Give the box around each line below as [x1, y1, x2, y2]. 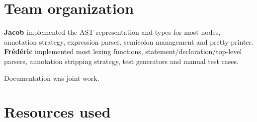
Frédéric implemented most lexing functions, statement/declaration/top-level [4, 46, 242, 57]
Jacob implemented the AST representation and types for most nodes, [4, 27, 221, 37]
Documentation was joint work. [4, 72, 99, 83]
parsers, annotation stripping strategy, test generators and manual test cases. [4, 56, 239, 66]
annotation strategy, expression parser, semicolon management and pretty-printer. [4, 36, 254, 47]
